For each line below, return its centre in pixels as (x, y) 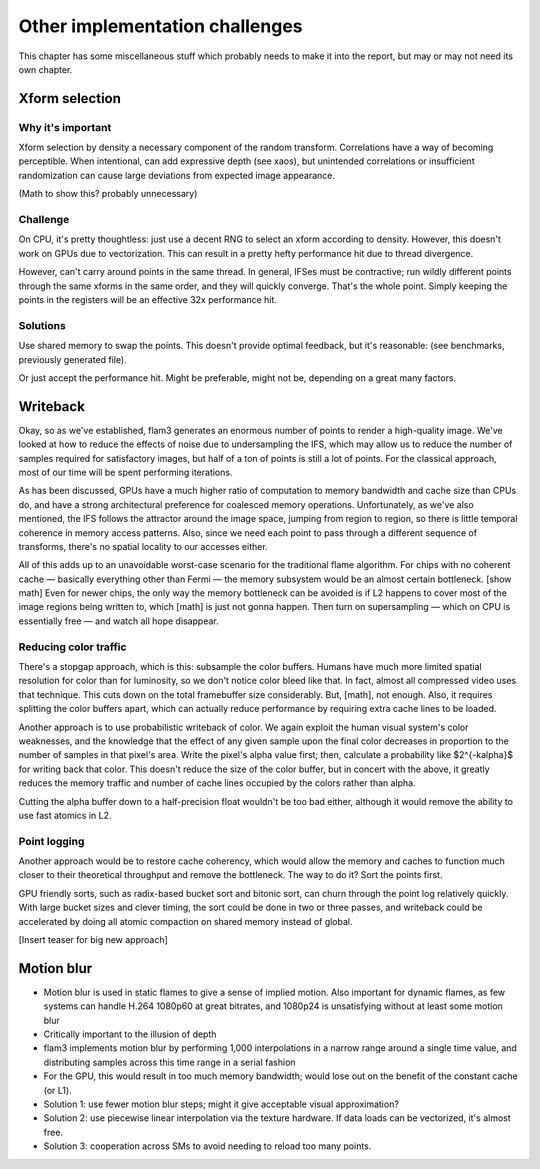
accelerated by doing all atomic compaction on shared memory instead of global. (186, 921)
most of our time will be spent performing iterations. (125, 472)
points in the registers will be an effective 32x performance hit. (147, 299)
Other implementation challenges (160, 26)
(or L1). (57, 1090)
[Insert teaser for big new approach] (93, 940)
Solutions (42, 325)
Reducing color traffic (72, 647)
